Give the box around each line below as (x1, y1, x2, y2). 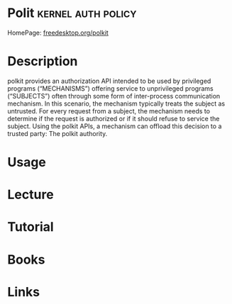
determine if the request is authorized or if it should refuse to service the (7, 114, 220, 123)
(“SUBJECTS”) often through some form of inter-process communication (7, 91, 221, 100)
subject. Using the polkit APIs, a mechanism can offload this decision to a (7, 122, 222, 130)
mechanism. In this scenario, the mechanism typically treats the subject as (7, 99, 226, 108)
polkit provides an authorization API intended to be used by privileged (7, 77, 211, 85)
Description (7, 53, 78, 69)
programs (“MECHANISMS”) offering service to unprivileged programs (7, 84, 214, 93)
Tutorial (7, 219, 55, 235)
